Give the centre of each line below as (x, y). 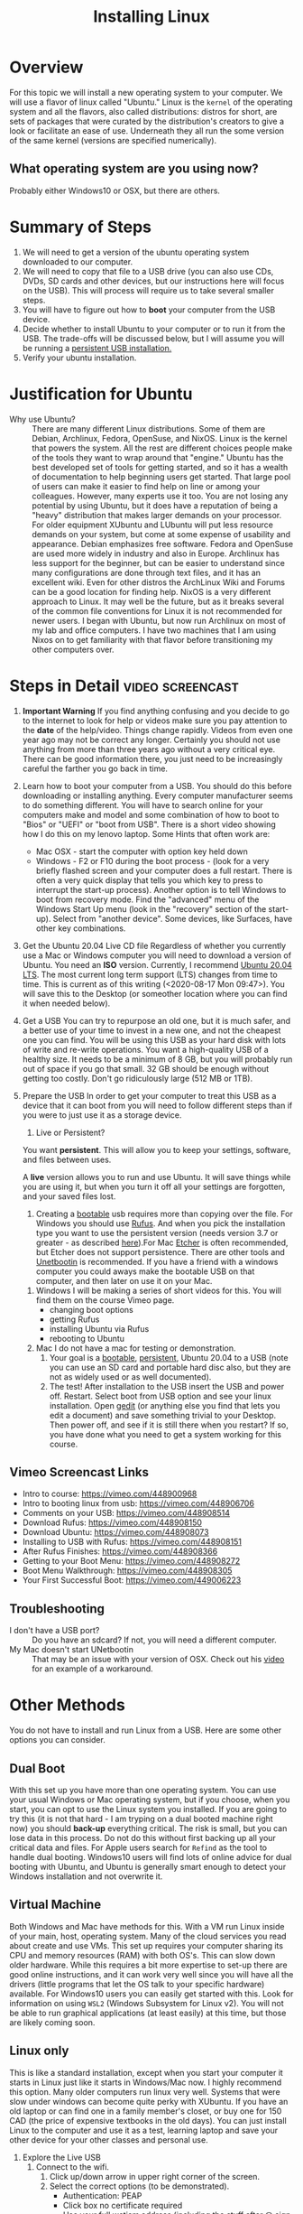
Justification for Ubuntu (101, 394)
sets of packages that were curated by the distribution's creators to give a (147, 121)
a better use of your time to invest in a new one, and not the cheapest (151, 1030)
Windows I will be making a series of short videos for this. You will (159, 1290)
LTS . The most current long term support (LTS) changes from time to (150, 974)
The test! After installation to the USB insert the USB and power (167, 1386)
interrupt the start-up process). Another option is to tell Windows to (161, 889)
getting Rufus (74, 1319)
